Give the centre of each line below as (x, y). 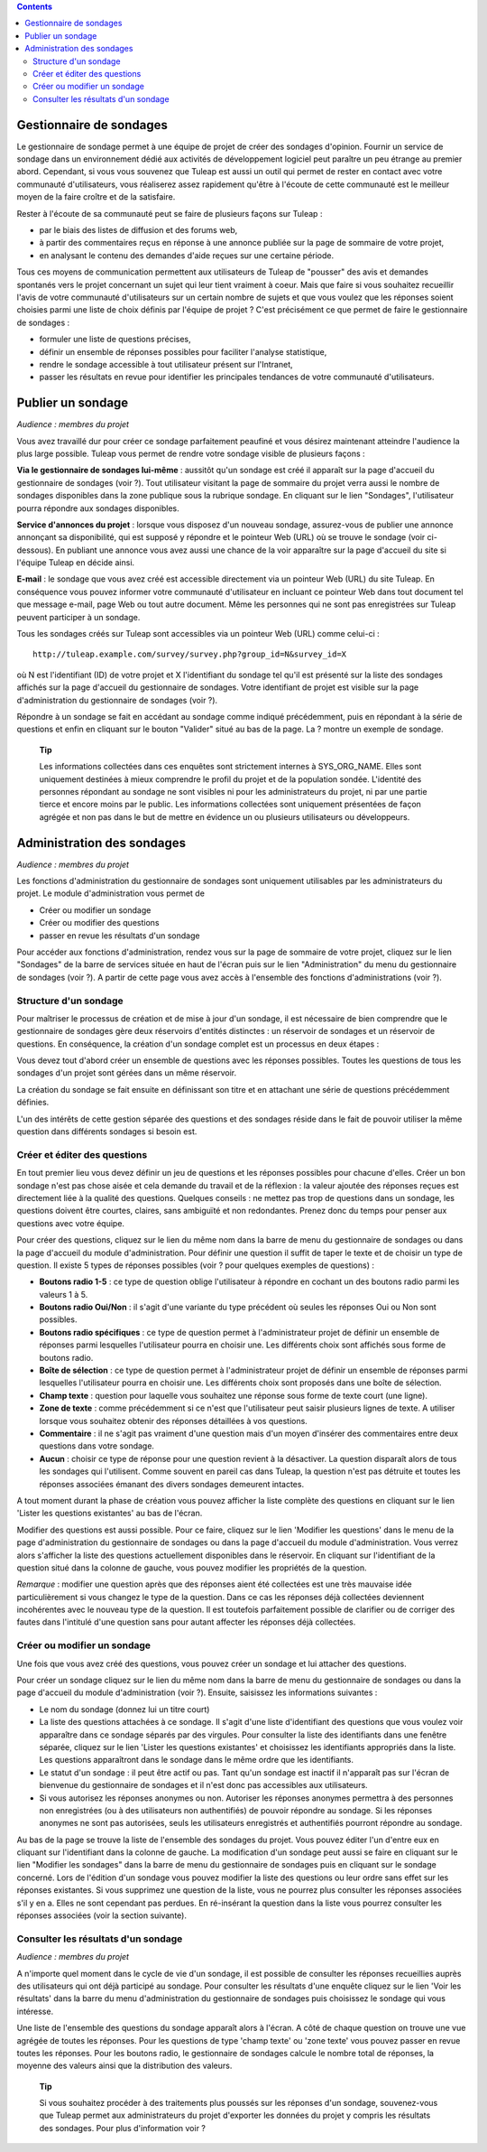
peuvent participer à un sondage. (78, 617)
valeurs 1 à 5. (64, 1294)
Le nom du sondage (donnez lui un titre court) (124, 1709)
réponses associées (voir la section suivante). (101, 1915)
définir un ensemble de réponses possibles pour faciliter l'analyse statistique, (183, 351)
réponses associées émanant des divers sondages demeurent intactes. (172, 1484)
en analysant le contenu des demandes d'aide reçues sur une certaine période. (187, 255)
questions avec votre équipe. (71, 1223)
